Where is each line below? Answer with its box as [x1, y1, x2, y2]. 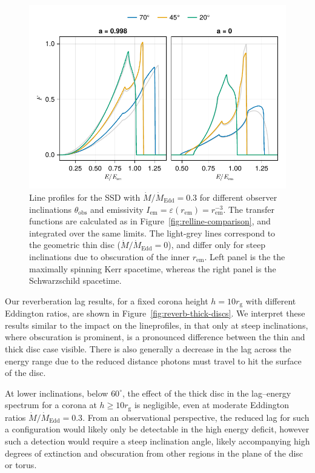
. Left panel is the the [204, 250, 285, 263]
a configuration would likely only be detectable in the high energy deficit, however [5, 423, 310, 435]
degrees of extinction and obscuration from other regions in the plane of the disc [5, 446, 303, 459]
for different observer [199, 191, 277, 204]
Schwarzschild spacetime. [29, 274, 122, 287]
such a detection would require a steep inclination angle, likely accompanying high [5, 435, 310, 448]
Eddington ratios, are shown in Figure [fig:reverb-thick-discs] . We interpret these [5, 307, 305, 320]
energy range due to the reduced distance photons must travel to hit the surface [5, 354, 302, 367]
